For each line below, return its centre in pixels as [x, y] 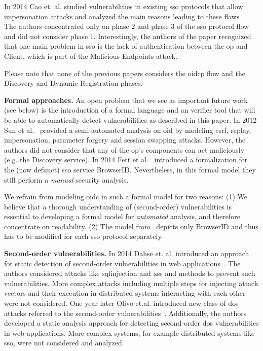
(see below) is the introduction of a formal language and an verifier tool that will [130, 110]
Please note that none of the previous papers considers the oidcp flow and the [125, 73]
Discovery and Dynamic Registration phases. [73, 83]
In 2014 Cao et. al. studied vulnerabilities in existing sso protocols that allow [124, 6]
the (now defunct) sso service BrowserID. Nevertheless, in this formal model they [130, 169]
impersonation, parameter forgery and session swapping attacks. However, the [125, 140]
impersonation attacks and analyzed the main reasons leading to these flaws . [125, 16]
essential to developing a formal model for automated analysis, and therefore [122, 216]
